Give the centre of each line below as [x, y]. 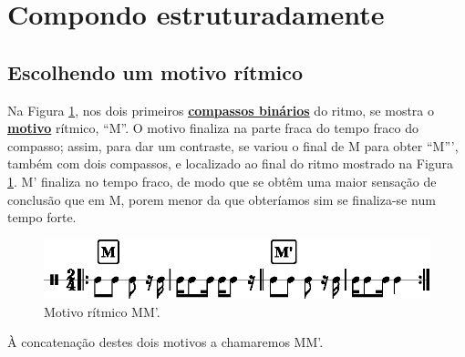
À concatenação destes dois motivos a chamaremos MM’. [165, 342]
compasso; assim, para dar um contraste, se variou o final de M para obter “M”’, [233, 145]
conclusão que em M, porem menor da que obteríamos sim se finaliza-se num [222, 199]
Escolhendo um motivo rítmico [155, 71]
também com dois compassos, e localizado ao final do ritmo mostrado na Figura [231, 163]
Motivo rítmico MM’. [102, 311]
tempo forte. [42, 217]
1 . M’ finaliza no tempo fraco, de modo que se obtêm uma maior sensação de [222, 181]
